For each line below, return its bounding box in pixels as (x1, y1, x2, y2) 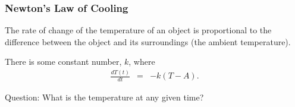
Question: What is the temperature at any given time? (5, 91, 204, 103)
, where (128, 55, 155, 68)
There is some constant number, (5, 55, 122, 68)
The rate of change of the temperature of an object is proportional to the (5, 24, 272, 36)
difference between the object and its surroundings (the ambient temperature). (5, 35, 291, 48)
